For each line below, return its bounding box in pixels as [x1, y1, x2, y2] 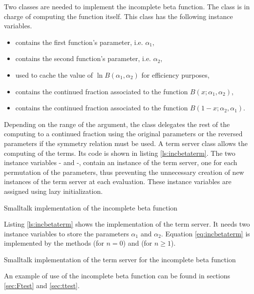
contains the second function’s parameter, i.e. [15, 53, 151, 63]
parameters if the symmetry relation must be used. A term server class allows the [4, 138, 248, 148]
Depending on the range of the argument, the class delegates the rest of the [4, 119, 230, 129]
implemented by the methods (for [4, 238, 105, 248]
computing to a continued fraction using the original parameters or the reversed [4, 128, 243, 139]
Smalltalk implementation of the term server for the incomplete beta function [4, 254, 236, 264]
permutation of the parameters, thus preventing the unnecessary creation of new [4, 167, 244, 177]
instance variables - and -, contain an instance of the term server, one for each [4, 157, 237, 168]
